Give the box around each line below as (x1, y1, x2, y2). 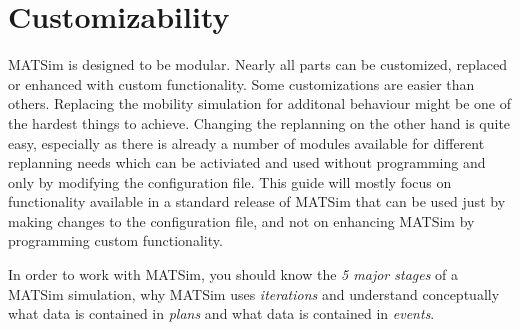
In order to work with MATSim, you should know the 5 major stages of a (8, 264, 458, 285)
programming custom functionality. (8, 230, 223, 251)
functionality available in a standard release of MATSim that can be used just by (8, 191, 506, 212)
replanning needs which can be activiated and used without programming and (8, 152, 486, 173)
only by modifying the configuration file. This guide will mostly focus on (8, 171, 452, 192)
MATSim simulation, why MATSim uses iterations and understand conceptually (8, 283, 500, 304)
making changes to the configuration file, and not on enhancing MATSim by (8, 210, 475, 231)
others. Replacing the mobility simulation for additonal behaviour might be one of (8, 93, 511, 114)
